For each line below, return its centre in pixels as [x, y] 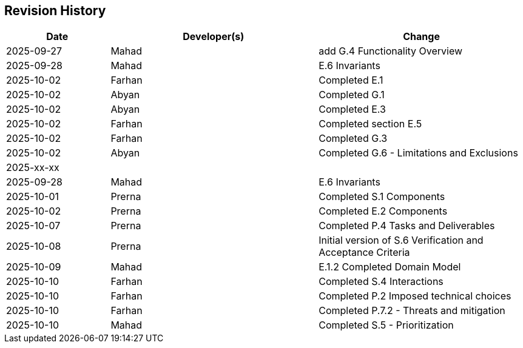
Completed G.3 [353, 139]
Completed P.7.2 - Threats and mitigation [412, 311]
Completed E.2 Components [383, 211]
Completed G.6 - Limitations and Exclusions [418, 153]
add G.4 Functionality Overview [391, 51]
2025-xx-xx [33, 168]
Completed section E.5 [370, 124]
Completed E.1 [351, 80]
